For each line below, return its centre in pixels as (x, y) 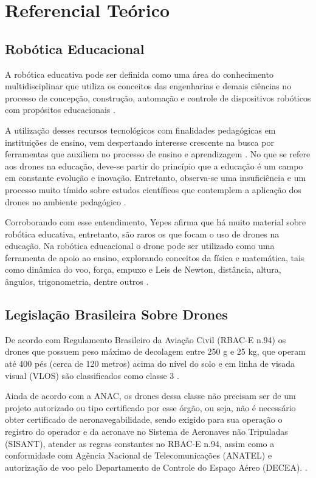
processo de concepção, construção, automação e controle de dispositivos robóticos (158, 97)
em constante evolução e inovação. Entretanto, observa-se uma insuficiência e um (156, 178)
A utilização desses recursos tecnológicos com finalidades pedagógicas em (140, 130)
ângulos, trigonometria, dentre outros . (77, 282)
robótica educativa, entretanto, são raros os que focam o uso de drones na (142, 234)
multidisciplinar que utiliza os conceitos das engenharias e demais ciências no (148, 86)
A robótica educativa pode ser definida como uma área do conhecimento (139, 74)
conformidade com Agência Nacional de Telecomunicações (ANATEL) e (139, 455)
